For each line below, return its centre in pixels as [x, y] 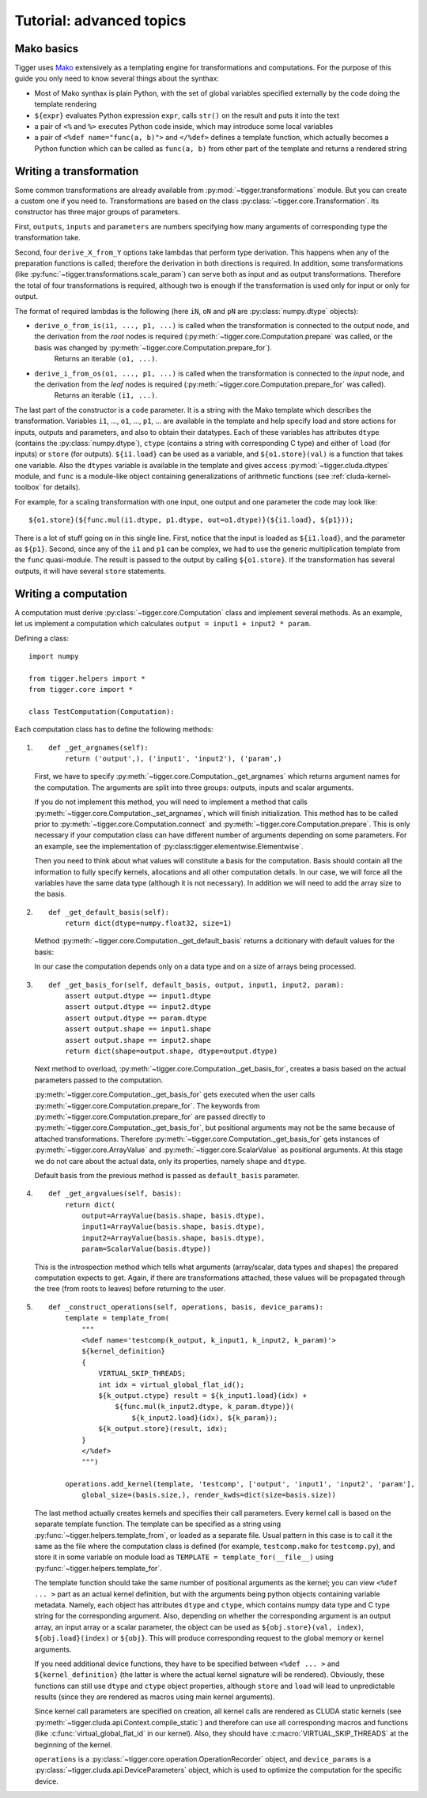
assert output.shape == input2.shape [138, 1040]
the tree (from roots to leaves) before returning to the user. [130, 1289]
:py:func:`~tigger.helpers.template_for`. [98, 1568]
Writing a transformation [77, 171]
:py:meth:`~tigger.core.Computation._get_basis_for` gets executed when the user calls [175, 1094]
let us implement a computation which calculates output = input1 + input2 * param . [163, 624]
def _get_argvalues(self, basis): [115, 1194]
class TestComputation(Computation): [102, 711]
